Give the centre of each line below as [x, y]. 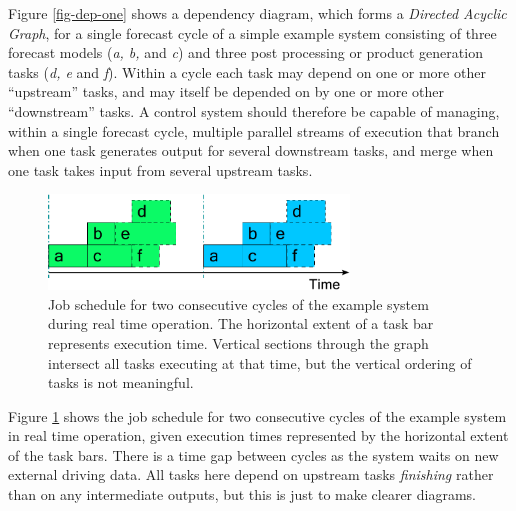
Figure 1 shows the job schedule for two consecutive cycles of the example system [257, 415]
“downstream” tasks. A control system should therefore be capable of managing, [254, 110]
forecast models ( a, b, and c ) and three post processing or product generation [245, 52]
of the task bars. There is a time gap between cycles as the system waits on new [253, 454]
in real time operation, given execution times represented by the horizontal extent [258, 435]
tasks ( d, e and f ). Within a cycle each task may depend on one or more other [247, 71]
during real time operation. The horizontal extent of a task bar [241, 323]
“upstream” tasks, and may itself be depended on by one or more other [226, 91]
